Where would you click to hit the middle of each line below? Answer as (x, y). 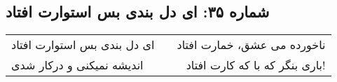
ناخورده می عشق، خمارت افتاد (251, 45)
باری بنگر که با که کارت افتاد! (256, 65)
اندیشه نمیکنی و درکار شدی (77, 65)
